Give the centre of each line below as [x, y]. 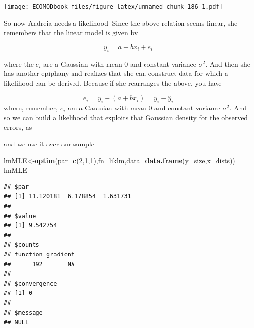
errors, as [18, 127]
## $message [23, 312]
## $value [20, 216]
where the [19, 63]
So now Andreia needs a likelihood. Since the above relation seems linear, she [121, 22]
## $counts [22, 245]
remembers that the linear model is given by [71, 32]
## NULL [17, 322]
